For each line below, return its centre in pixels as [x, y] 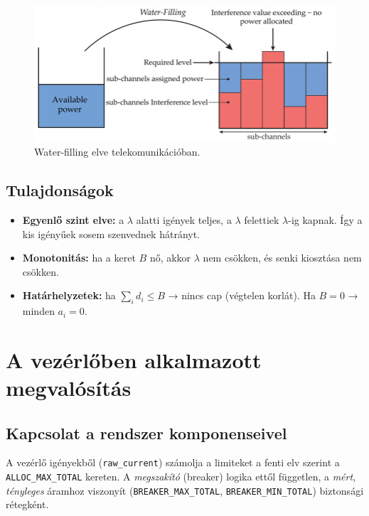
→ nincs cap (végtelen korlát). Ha [242, 295]
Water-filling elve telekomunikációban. [117, 152]
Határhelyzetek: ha [69, 295]
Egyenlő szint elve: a [73, 219]
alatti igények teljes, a [184, 219]
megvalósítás [69, 388]
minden [38, 311]
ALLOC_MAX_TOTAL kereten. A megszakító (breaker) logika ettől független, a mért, [181, 477]
